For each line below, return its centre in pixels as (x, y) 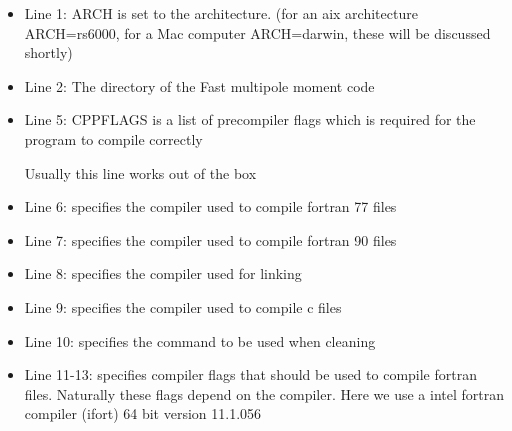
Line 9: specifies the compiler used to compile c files (183, 306)
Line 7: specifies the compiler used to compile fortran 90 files (210, 239)
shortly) (48, 52)
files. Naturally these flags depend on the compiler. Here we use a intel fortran (264, 393)
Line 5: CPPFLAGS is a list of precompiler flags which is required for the (250, 119)
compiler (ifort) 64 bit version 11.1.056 (143, 413)
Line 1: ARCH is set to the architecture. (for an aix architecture (221, 13)
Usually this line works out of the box (140, 172)
